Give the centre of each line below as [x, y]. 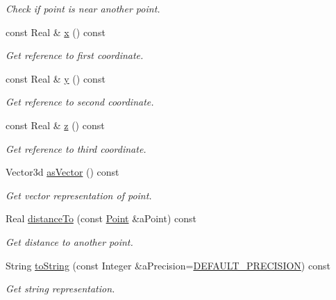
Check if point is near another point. [83, 8]
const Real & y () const [56, 78]
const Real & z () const [55, 125]
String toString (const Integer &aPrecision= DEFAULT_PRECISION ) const [168, 265]
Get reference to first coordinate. [75, 55]
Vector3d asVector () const [62, 172]
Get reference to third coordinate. [76, 148]
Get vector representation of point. [79, 195]
